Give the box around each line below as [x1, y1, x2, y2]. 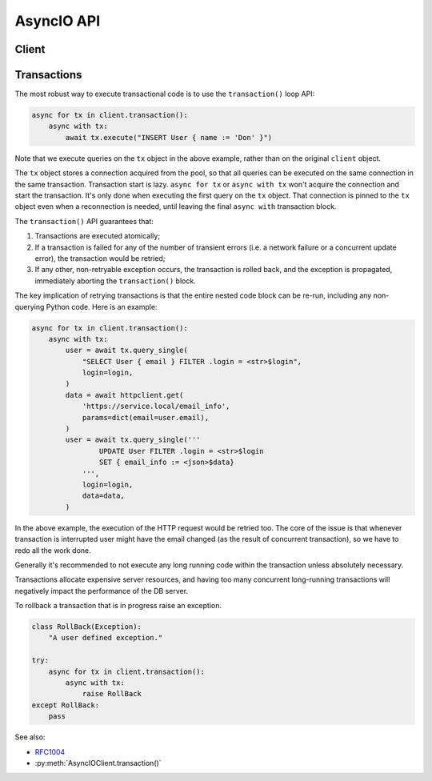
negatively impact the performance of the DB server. [14, 586, 188, 595]
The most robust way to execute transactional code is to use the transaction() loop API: [14, 89, 315, 99]
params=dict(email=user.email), [82, 413, 210, 422]
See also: [14, 732, 46, 742]
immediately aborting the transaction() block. [34, 276, 196, 286]
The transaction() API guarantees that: [14, 216, 154, 226]
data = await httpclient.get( [65, 390, 184, 399]
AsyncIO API [14, 12, 101, 30]
